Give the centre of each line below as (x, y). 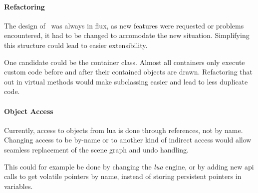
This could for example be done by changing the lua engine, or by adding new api (129, 166)
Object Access (29, 111)
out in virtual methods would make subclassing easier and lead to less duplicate (126, 81)
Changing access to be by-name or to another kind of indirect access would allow (128, 140)
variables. (18, 186)
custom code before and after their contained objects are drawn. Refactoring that (128, 72)
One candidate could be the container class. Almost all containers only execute (125, 62)
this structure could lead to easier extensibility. (76, 45)
